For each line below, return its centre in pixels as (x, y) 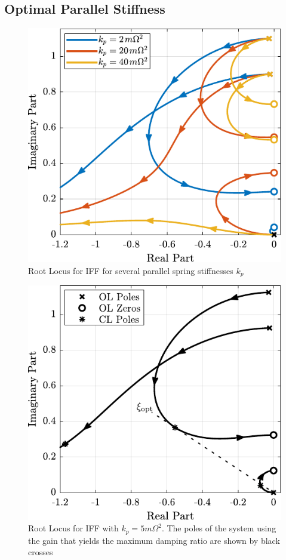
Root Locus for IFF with (73, 528)
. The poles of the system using (219, 528)
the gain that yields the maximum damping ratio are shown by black (154, 540)
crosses (41, 552)
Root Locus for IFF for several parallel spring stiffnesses (131, 270)
